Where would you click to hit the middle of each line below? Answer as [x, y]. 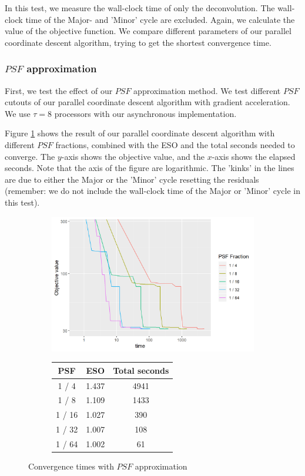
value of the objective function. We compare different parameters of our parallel [148, 31]
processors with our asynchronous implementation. [145, 113]
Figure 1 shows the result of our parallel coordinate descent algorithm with [140, 133]
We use [18, 113]
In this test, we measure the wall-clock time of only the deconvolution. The [140, 8]
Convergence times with [71, 466]
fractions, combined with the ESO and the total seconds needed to [175, 144]
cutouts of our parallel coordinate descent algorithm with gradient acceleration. [148, 102]
